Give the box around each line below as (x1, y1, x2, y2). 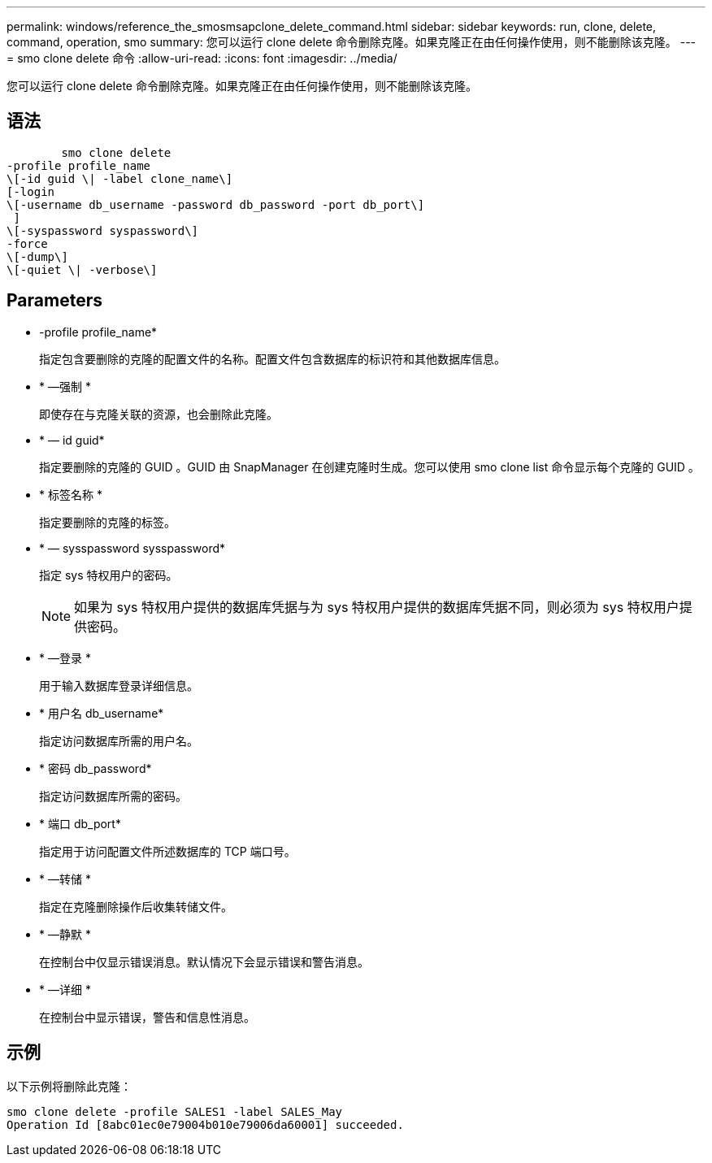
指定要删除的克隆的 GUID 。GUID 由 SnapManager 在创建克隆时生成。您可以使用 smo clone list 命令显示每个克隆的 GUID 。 (39, 459, 700, 474)
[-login (7, 184, 55, 198)
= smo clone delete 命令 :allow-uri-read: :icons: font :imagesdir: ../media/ (7, 51, 397, 65)
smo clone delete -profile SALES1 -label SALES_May (7, 1104, 343, 1118)
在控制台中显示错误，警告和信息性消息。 (39, 1009, 255, 1024)
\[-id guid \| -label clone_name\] (7, 171, 233, 185)
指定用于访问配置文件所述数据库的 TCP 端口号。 (39, 844, 296, 858)
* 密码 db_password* (39, 761, 152, 775)
